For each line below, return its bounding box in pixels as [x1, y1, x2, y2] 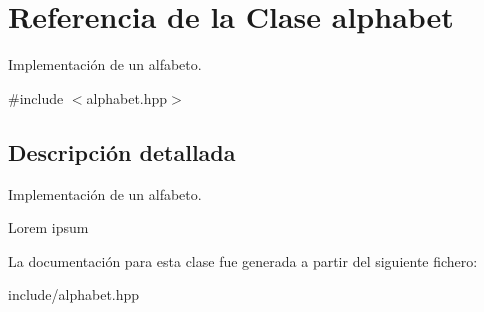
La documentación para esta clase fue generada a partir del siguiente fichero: [8, 250, 478, 271]
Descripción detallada [8, 136, 236, 167]
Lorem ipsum [8, 217, 89, 238]
